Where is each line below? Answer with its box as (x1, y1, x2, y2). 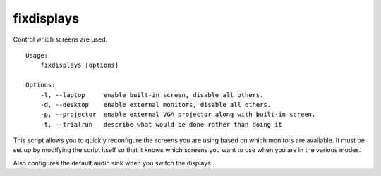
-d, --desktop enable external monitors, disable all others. (40, 101, 272, 108)
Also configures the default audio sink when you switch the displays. (13, 158, 213, 167)
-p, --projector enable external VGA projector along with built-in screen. (40, 111, 316, 119)
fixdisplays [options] (40, 61, 119, 70)
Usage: (25, 51, 49, 59)
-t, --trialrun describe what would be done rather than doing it (40, 120, 282, 128)
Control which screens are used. (13, 35, 108, 44)
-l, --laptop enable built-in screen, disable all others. (40, 91, 264, 99)
